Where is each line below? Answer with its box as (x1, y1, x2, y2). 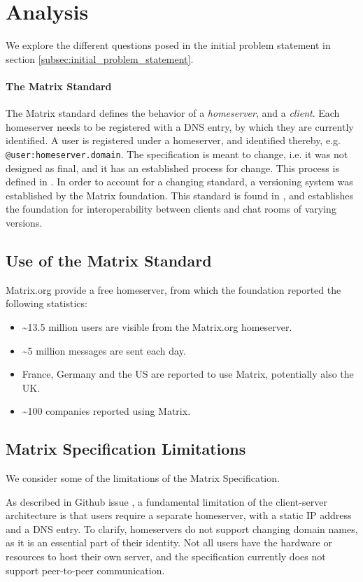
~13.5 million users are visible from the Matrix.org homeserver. (22, 319, 292, 334)
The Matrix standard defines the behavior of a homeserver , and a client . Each (6, 106, 340, 120)
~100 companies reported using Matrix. (22, 404, 191, 418)
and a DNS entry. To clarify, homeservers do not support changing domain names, (6, 521, 358, 536)
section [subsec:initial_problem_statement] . (6, 51, 194, 66)
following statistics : (6, 296, 87, 311)
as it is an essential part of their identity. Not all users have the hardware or (6, 535, 332, 550)
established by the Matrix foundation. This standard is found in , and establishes (6, 187, 353, 202)
